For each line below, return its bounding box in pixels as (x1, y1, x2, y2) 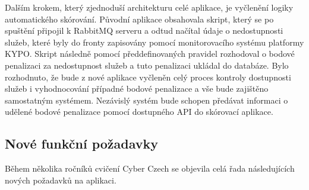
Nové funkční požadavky (5, 134, 159, 153)
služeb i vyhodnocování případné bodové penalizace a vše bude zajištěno (5, 82, 269, 95)
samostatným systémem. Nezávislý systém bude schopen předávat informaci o (5, 94, 288, 106)
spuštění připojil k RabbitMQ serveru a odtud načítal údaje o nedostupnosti (5, 24, 283, 37)
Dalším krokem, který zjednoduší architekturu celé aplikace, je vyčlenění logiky (5, 1, 294, 13)
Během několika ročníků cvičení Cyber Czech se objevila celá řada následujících (5, 162, 295, 175)
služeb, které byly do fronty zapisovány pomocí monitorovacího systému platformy (5, 36, 304, 48)
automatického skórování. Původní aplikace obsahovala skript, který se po (5, 12, 274, 25)
